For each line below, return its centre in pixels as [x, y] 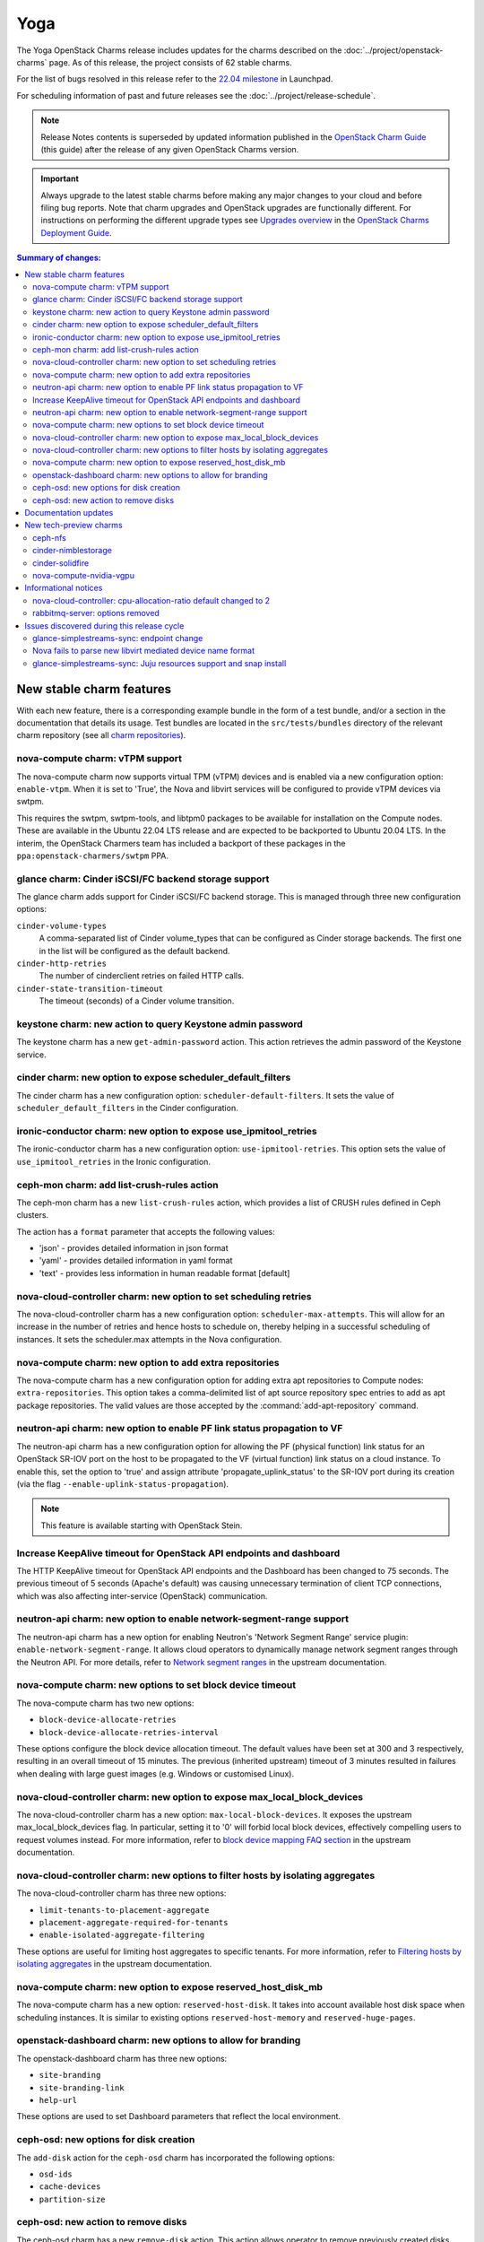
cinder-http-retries [62, 964]
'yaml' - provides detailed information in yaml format [136, 1261]
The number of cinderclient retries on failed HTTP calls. [142, 976]
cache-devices [70, 2187]
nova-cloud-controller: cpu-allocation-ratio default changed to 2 [151, 600]
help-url [58, 2100]
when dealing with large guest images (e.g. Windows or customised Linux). [156, 1773]
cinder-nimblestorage [72, 551]
